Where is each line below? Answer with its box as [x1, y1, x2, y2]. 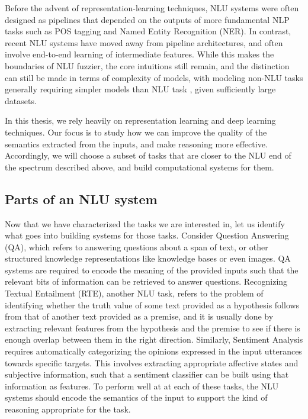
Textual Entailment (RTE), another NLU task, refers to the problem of [5, 287, 264, 299]
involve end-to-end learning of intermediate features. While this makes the [5, 48, 274, 60]
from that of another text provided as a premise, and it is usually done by [5, 310, 274, 323]
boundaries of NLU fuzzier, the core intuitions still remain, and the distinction [5, 59, 290, 72]
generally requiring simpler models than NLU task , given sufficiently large [5, 83, 276, 95]
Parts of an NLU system [5, 189, 158, 208]
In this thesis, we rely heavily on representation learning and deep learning [5, 114, 276, 127]
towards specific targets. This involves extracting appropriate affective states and [5, 356, 299, 369]
